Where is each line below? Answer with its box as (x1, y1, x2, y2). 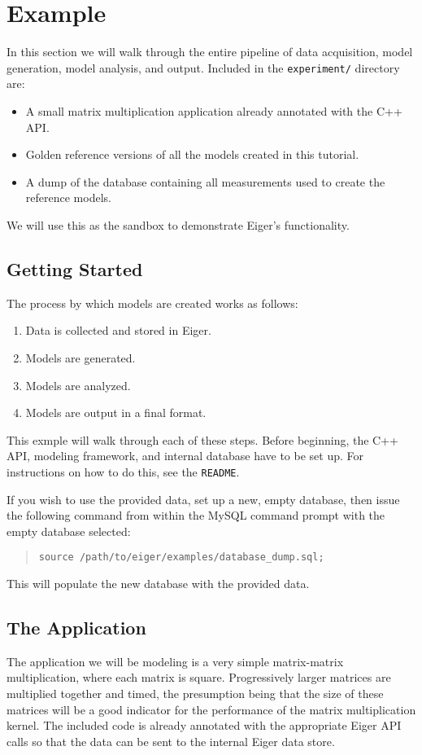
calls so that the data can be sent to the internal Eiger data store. (7, 732, 335, 749)
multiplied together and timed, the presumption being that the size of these (7, 684, 384, 701)
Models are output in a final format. (25, 404, 207, 421)
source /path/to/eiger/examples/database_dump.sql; (38, 551, 324, 564)
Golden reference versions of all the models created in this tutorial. (25, 146, 359, 163)
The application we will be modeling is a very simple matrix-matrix (7, 652, 344, 669)
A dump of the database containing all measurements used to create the (25, 173, 385, 190)
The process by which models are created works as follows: (7, 294, 298, 311)
